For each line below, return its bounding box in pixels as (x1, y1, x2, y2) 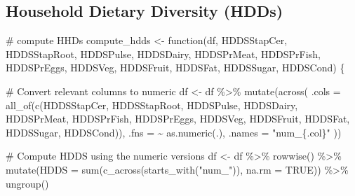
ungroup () (6, 176, 49, 190)
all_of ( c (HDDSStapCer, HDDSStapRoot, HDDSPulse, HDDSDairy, (6, 97, 298, 112)
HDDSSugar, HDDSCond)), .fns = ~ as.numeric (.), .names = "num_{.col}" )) (6, 125, 342, 139)
